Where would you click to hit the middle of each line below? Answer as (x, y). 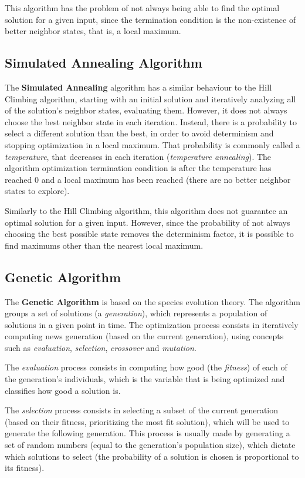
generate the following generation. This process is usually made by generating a (148, 433)
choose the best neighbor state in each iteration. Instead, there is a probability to (151, 121)
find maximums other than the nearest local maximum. (104, 245)
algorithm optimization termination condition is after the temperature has (138, 168)
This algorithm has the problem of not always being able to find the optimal (142, 8)
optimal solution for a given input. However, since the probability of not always (148, 222)
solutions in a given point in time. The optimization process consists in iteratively (152, 324)
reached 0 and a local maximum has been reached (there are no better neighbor (148, 179)
